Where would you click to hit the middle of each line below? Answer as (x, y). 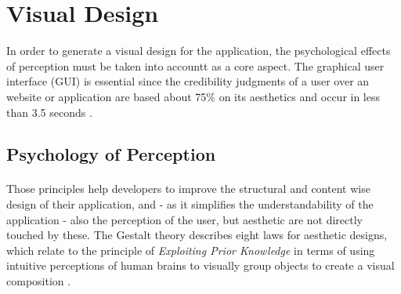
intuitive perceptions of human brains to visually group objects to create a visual (200, 265)
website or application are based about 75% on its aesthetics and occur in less (193, 96)
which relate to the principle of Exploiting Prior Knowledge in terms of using (191, 250)
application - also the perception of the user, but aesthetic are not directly (184, 219)
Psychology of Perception (111, 154)
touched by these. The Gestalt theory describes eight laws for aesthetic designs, (197, 235)
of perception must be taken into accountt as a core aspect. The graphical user (195, 65)
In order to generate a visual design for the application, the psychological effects (199, 51)
